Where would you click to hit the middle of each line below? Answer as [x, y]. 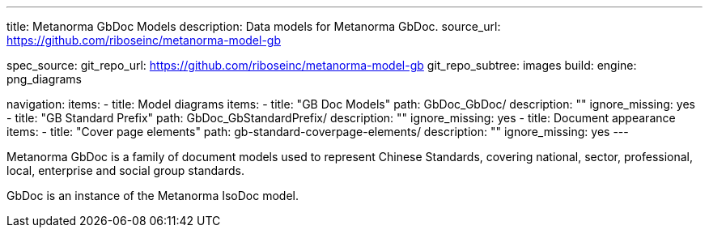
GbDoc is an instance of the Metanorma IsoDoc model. [153, 196]
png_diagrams [45, 79]
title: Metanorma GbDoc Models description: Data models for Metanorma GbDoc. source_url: [254, 26]
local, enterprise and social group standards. [125, 170]
